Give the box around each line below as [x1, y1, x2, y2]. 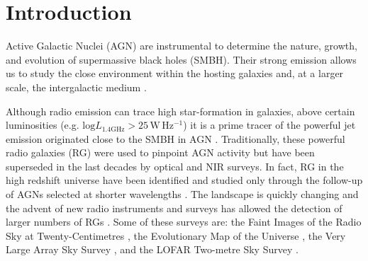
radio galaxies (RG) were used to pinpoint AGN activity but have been [6, 145, 315, 160]
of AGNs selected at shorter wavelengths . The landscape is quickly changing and [6, 187, 359, 202]
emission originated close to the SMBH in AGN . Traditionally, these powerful [6, 131, 345, 146]
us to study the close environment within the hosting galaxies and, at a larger [6, 66, 344, 81]
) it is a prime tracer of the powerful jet [183, 117, 356, 132]
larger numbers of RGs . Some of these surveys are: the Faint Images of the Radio [6, 214, 362, 229]
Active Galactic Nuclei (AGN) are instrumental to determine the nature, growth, [6, 38, 357, 53]
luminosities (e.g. [6, 117, 79, 132]
